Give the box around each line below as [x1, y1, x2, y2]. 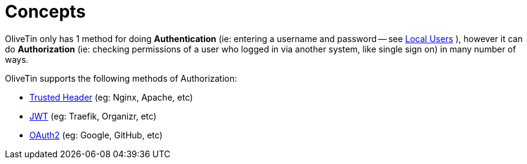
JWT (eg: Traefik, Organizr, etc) [29, 110, 157, 121]
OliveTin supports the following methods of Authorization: [5, 73, 237, 84]
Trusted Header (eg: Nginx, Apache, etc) [29, 91, 193, 102]
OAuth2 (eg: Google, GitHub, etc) [29, 129, 163, 140]
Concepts [5, 1, 86, 22]
